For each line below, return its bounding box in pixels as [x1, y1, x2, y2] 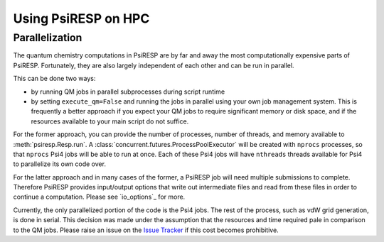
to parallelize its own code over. [13, 160, 107, 168]
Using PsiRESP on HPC [13, 11, 150, 26]
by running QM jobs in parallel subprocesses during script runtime [31, 87, 225, 96]
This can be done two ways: [13, 75, 96, 83]
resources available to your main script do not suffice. [31, 117, 189, 126]
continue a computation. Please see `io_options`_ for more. [13, 192, 186, 202]
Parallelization [13, 31, 82, 44]
